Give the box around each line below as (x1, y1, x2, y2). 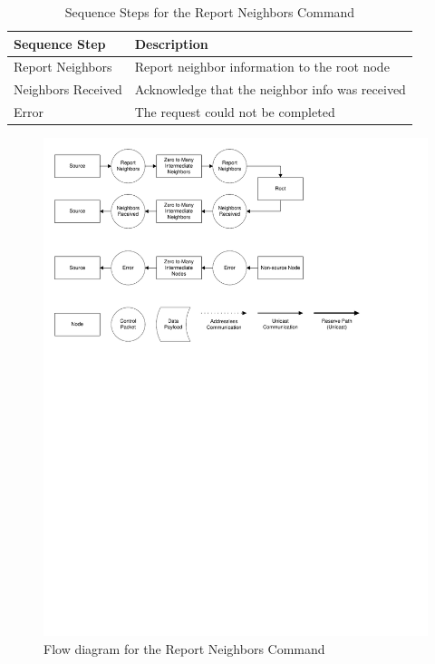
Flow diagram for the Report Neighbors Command (43, 639, 325, 658)
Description (134, 34, 208, 53)
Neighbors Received (14, 80, 122, 99)
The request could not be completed (134, 103, 335, 122)
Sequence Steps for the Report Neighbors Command (64, 3, 355, 21)
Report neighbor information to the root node (134, 57, 390, 76)
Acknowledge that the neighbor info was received (134, 80, 406, 99)
